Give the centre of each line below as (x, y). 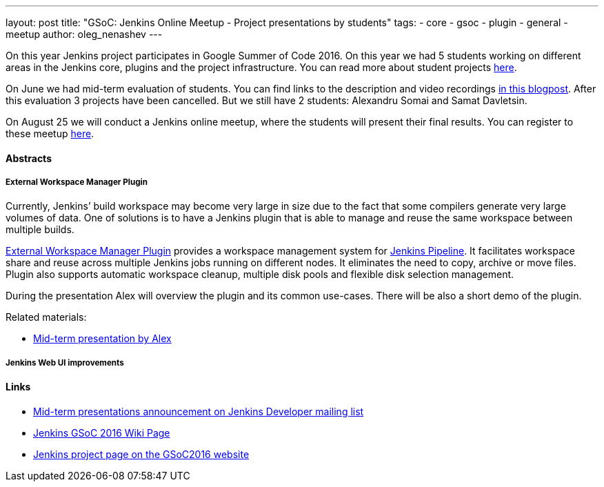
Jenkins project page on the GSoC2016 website (141, 454)
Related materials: (46, 317)
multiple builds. (40, 230)
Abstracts (29, 158)
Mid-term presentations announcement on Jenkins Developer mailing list (199, 411)
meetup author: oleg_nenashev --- (84, 34)
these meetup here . (50, 133)
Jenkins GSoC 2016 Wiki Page (102, 433)
